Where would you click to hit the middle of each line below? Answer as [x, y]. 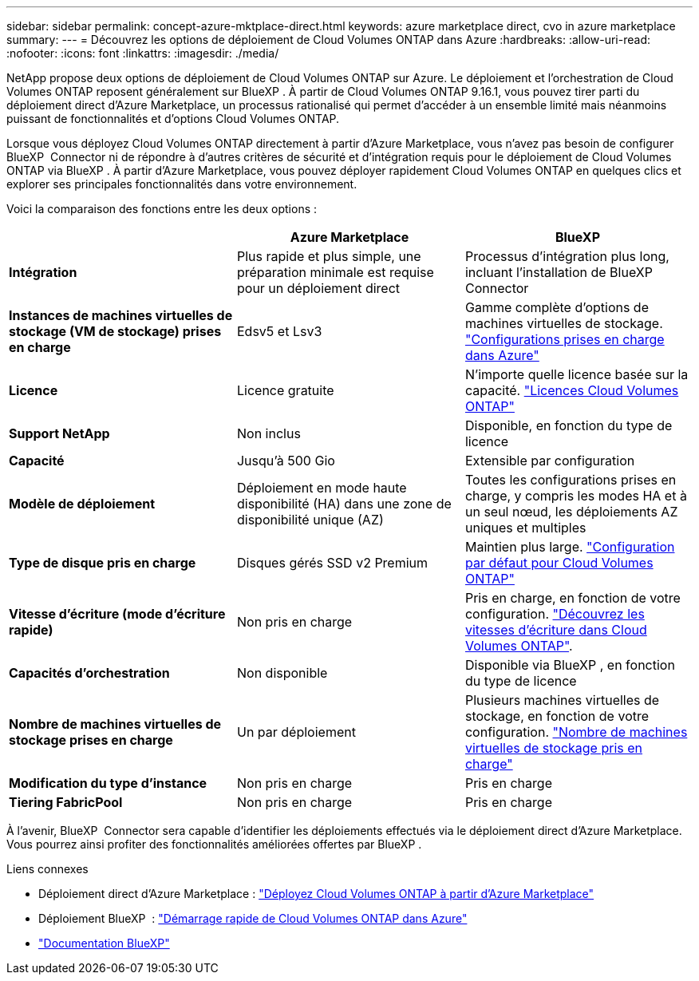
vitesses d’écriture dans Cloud [556, 630]
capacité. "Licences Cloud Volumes [572, 390]
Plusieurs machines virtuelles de [562, 700]
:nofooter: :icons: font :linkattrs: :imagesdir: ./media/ [143, 53]
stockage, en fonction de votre [557, 716]
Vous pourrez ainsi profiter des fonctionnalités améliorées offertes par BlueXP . [214, 844]
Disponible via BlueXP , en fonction [570, 665]
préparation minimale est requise [335, 272]
